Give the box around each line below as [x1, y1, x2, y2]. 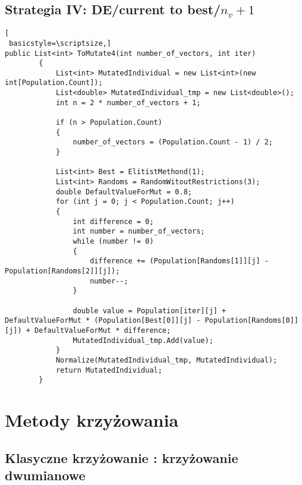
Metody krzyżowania [5, 408, 179, 432]
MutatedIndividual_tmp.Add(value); [73, 336, 213, 345]
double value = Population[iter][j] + [73, 306, 227, 315]
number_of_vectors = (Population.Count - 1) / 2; [73, 138, 273, 147]
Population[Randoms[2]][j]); [5, 266, 120, 275]
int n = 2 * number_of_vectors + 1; [55, 98, 201, 107]
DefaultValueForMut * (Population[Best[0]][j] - [5, 316, 201, 325]
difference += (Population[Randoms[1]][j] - [90, 257, 269, 266]
